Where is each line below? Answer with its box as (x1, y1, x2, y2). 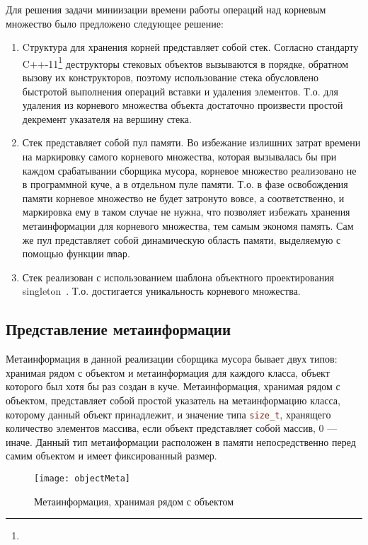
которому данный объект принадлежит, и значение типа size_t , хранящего (6, 406, 331, 421)
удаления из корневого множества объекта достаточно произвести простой (22, 98, 343, 112)
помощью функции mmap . (22, 246, 130, 261)
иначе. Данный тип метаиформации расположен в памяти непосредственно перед (6, 434, 356, 449)
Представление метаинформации (6, 318, 231, 340)
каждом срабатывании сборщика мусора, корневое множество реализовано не (22, 163, 357, 177)
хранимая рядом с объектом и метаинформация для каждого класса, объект (6, 365, 330, 380)
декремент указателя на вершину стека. (22, 111, 192, 126)
